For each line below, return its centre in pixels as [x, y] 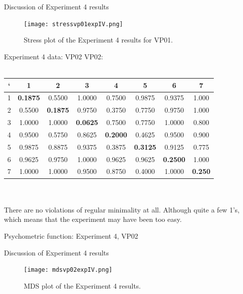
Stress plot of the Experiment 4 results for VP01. [98, 40]
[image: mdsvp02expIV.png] [68, 270]
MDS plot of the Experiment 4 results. [82, 285]
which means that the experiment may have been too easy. [93, 219]
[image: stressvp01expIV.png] [73, 24]
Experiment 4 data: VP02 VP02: [54, 56]
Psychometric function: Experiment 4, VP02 [71, 235]
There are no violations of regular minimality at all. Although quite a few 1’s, [122, 209]
